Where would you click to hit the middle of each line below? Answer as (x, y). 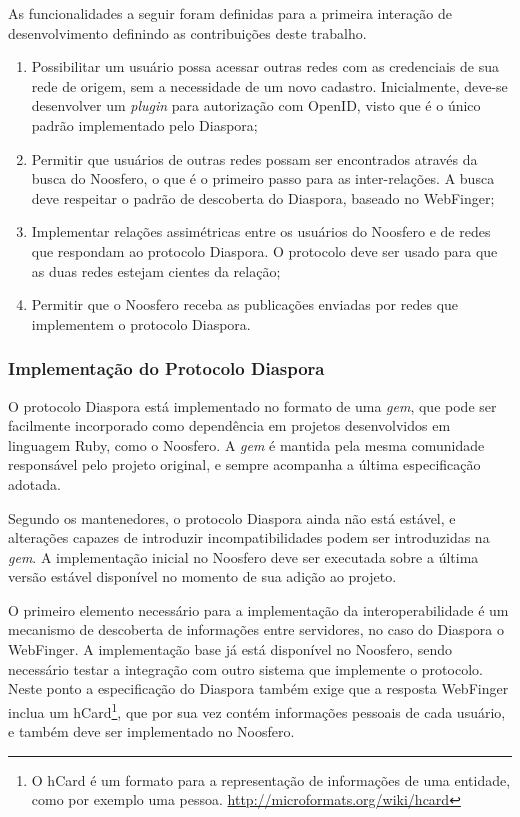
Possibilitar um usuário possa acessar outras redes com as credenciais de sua (265, 66)
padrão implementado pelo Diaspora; (144, 124)
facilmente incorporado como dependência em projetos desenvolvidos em (229, 425)
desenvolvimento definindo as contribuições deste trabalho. (187, 32)
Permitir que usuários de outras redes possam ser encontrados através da (254, 158)
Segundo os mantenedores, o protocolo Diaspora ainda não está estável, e (232, 517)
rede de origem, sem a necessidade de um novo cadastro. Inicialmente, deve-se (269, 85)
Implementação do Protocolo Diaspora (166, 368)
